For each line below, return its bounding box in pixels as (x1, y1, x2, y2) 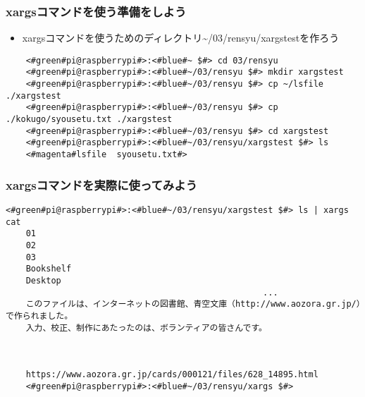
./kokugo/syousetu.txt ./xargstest (6, 114, 173, 125)
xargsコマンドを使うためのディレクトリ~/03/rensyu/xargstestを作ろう (22, 30, 340, 45)
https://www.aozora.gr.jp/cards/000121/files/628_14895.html (25, 369, 318, 380)
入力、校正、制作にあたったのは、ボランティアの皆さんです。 (25, 322, 267, 333)
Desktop (25, 275, 61, 286)
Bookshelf (25, 264, 72, 274)
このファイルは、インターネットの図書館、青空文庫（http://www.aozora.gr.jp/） (25, 299, 361, 310)
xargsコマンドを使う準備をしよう (6, 2, 187, 20)
